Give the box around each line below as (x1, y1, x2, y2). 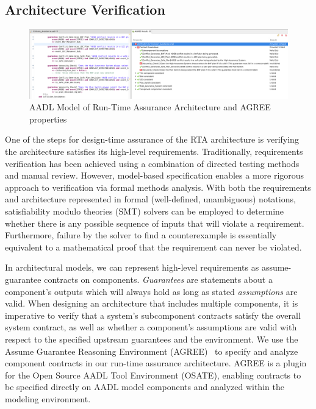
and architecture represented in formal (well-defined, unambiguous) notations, (5, 193, 296, 205)
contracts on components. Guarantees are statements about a (44, 272, 273, 285)
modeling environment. (5, 392, 91, 405)
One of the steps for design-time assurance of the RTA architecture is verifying (5, 133, 299, 146)
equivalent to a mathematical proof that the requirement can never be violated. (5, 240, 302, 253)
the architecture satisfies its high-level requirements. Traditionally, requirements (5, 145, 303, 158)
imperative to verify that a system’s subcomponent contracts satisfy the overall (5, 308, 301, 321)
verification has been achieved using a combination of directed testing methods (5, 157, 300, 169)
